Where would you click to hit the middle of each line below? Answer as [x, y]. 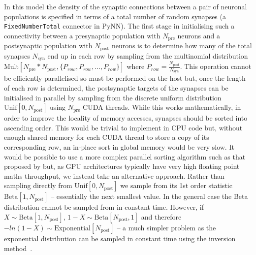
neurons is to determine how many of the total [182, 46]
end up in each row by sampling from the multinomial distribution [148, 55]
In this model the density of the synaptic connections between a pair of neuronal [126, 6]
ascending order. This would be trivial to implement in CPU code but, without [123, 127]
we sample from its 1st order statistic [176, 185]
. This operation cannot [216, 66]
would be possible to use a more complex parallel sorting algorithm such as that [125, 156]
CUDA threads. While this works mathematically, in [162, 107]
